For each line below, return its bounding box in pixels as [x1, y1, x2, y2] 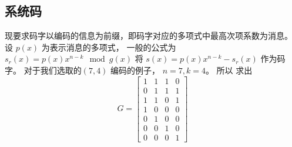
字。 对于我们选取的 [5, 64, 82, 76]
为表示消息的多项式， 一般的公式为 [41, 41, 176, 53]
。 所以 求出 [205, 64, 253, 76]
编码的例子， [110, 64, 160, 76]
